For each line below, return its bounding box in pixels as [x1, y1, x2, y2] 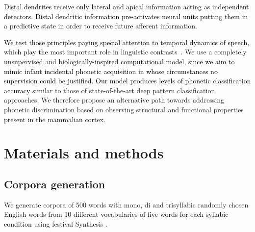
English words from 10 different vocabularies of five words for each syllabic [4, 209, 229, 219]
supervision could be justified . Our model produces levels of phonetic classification [4, 76, 251, 86]
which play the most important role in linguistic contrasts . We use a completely [4, 47, 247, 57]
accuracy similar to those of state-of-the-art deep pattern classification [4, 85, 215, 95]
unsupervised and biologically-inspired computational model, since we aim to [4, 56, 235, 66]
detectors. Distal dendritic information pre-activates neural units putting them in [4, 11, 248, 21]
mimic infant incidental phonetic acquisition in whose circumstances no [4, 66, 218, 76]
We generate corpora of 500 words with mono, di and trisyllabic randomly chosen [4, 199, 249, 209]
